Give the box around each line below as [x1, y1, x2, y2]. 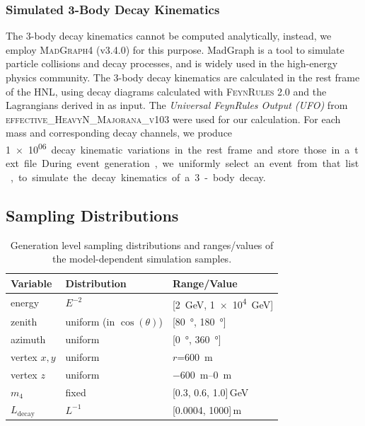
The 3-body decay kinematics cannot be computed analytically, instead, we [6, 28, 332, 43]
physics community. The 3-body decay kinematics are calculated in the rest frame [6, 70, 360, 84]
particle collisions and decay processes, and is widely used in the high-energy [6, 56, 338, 71]
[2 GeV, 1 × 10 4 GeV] [172, 294, 274, 311]
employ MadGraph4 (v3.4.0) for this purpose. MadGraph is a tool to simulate [6, 42, 344, 57]
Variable [11, 275, 52, 290]
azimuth [11, 331, 46, 346]
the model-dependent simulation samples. [52, 251, 232, 266]
